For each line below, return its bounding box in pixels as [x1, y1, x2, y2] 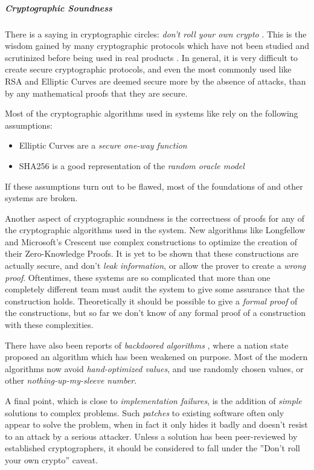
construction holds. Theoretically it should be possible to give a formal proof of [5, 294, 298, 307]
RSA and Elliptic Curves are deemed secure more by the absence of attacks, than [5, 74, 306, 87]
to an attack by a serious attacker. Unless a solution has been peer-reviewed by [5, 430, 298, 442]
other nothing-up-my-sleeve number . [5, 374, 137, 387]
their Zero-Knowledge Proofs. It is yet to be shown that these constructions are [5, 247, 299, 260]
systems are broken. [5, 192, 78, 204]
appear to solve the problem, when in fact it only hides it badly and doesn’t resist [5, 418, 308, 431]
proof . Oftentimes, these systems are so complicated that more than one [5, 271, 271, 283]
